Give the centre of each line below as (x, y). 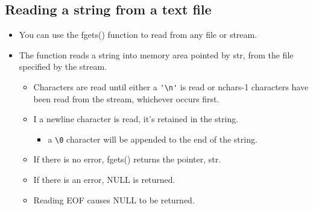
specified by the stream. (63, 66)
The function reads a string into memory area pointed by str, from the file (156, 54)
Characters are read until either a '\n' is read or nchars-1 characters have (171, 86)
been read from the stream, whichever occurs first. (126, 98)
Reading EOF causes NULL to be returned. (114, 199)
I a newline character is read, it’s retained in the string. (136, 119)
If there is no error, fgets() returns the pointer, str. (127, 159)
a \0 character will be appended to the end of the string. (153, 139)
